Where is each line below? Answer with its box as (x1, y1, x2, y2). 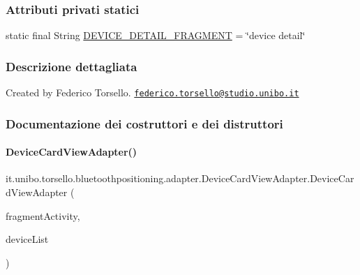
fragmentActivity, (6, 208, 80, 223)
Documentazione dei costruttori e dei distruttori (6, 114, 283, 132)
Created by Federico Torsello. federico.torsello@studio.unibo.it (6, 85, 299, 100)
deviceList (6, 232, 49, 246)
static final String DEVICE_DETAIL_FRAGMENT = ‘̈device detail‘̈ (6, 28, 306, 43)
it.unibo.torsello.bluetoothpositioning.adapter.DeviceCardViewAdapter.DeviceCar (6, 171, 354, 186)
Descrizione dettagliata (6, 57, 137, 75)
